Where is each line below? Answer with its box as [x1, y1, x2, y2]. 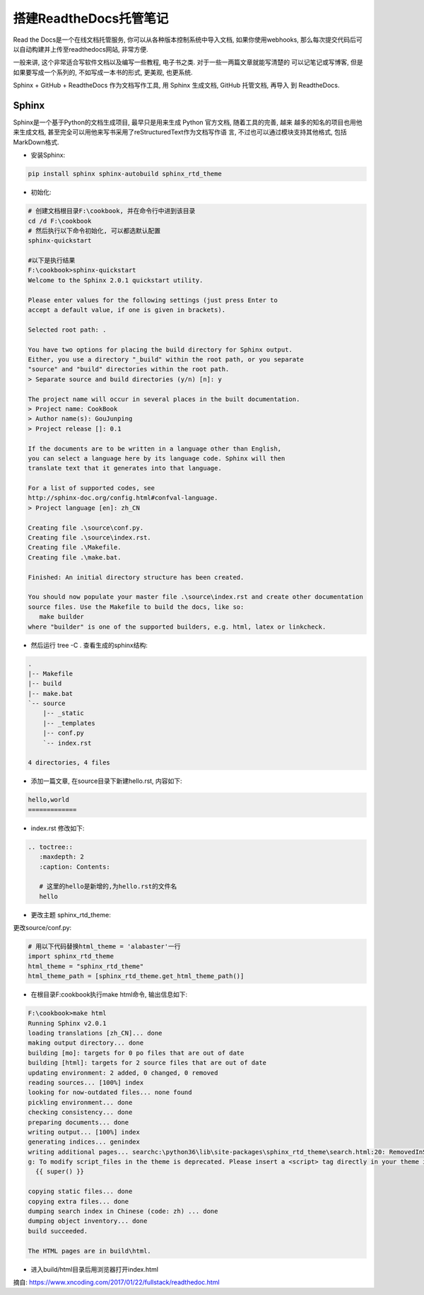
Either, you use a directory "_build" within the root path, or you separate [28, 356, 304, 364]
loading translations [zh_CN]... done [28, 1029, 163, 1037]
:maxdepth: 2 [39, 853, 85, 861]
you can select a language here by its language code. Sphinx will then [28, 454, 285, 463]
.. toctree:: [28, 842, 73, 851]
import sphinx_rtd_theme [28, 952, 114, 960]
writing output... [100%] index [28, 1128, 141, 1136]
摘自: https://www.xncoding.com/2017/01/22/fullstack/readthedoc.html [13, 1277, 220, 1287]
